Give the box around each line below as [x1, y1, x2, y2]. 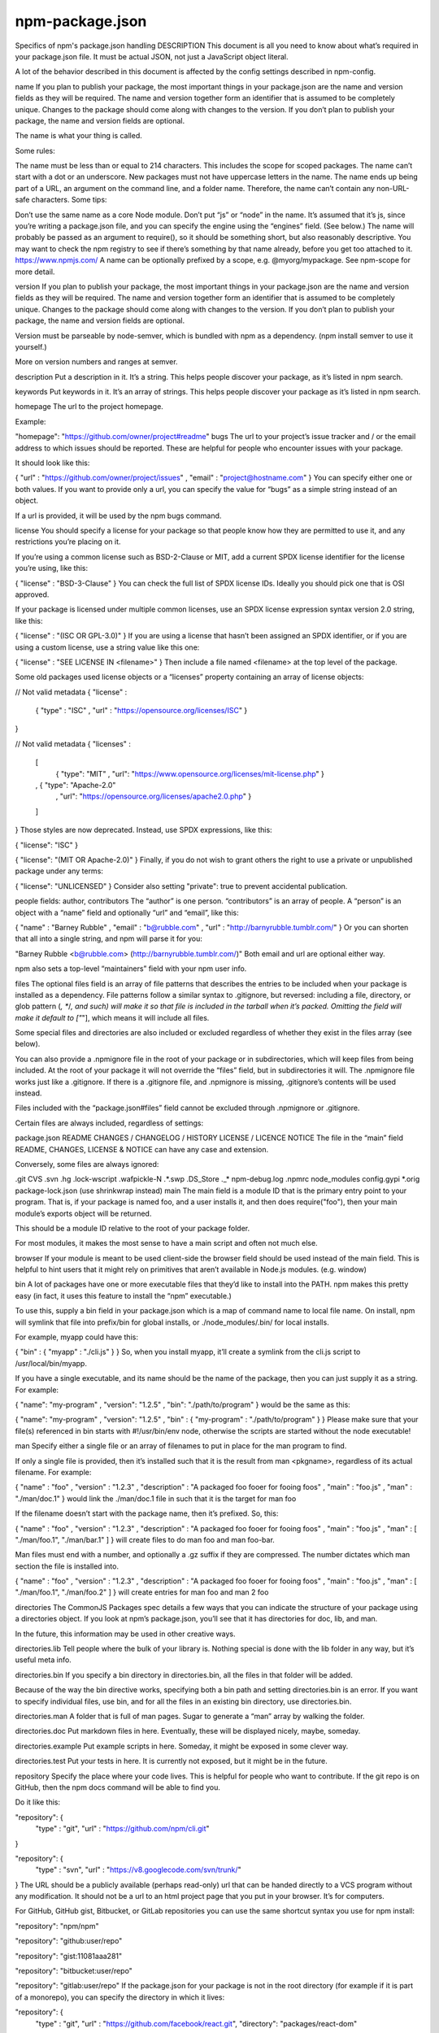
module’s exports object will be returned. [15, 1208, 152, 1218]
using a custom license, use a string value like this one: [15, 642, 200, 652]
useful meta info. [15, 1655, 72, 1665]
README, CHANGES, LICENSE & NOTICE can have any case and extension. [15, 1144, 269, 1154]
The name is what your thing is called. [15, 131, 142, 141]
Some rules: [15, 146, 56, 155]
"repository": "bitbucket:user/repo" [15, 1966, 133, 1976]
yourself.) [15, 342, 48, 351]
